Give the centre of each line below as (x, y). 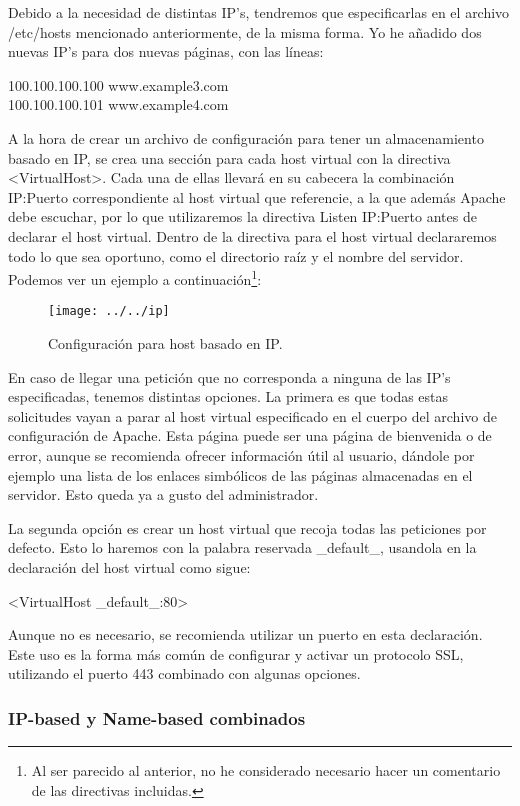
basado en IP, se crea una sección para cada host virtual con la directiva (229, 157)
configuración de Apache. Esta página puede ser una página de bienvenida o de (250, 435)
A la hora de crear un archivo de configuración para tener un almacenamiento (246, 137)
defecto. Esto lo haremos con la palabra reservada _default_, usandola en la (242, 547)
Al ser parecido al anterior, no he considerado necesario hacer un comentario (266, 770)
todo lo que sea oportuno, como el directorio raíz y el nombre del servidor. (236, 255)
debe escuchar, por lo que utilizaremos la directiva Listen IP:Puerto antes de (242, 216)
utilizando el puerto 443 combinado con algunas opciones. (184, 673)
